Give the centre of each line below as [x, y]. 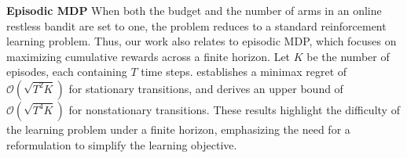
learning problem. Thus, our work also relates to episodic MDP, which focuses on [202, 41]
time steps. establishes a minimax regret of [244, 72]
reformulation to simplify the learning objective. [122, 144]
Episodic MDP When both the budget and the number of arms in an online [194, 10]
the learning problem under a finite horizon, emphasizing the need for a [178, 129]
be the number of [348, 56]
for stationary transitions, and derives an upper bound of [206, 88]
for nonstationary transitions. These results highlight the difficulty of [234, 109]
